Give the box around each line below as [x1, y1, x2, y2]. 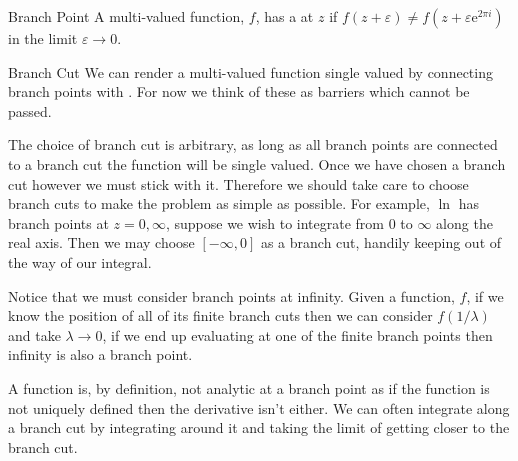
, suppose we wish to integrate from [165, 212, 385, 233]
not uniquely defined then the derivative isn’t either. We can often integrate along [8, 397, 510, 418]
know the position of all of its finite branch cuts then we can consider [8, 305, 433, 326]
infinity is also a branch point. [8, 344, 193, 365]
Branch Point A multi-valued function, [8, 6, 245, 26]
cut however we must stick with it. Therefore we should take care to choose [8, 173, 469, 194]
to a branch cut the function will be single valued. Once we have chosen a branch [8, 153, 506, 174]
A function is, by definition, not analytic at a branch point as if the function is [8, 377, 490, 398]
